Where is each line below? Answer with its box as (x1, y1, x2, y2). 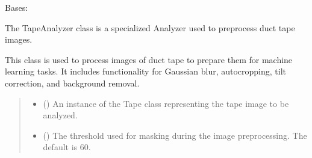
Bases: (5, 1, 28, 13)
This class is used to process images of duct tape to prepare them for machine (5, 53, 293, 65)
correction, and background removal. (5, 76, 140, 89)
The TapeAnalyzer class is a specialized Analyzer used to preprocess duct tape (5, 21, 295, 34)
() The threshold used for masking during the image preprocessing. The (43, 129, 307, 141)
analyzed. (43, 109, 78, 121)
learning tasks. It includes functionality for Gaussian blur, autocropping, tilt (5, 65, 287, 77)
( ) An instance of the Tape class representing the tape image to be (43, 97, 289, 109)
